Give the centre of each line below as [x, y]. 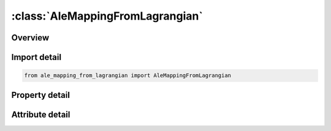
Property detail [41, 95]
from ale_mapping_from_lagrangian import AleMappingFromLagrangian [128, 76]
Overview [30, 38]
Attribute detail [41, 114]
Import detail [36, 57]
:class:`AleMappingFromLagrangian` [107, 16]
